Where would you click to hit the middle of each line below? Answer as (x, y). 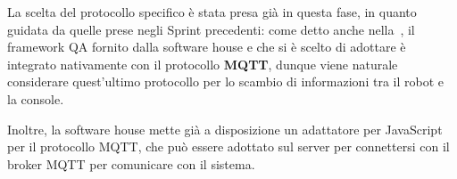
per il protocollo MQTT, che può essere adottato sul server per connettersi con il (228, 146)
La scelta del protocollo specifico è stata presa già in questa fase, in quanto (212, 12)
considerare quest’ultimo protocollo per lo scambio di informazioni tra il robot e (225, 81)
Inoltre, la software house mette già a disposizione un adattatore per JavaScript (225, 129)
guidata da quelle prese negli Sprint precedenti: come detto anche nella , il (211, 29)
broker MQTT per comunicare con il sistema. (131, 163)
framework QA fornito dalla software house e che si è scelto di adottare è (207, 47)
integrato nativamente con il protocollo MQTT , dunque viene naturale (203, 64)
